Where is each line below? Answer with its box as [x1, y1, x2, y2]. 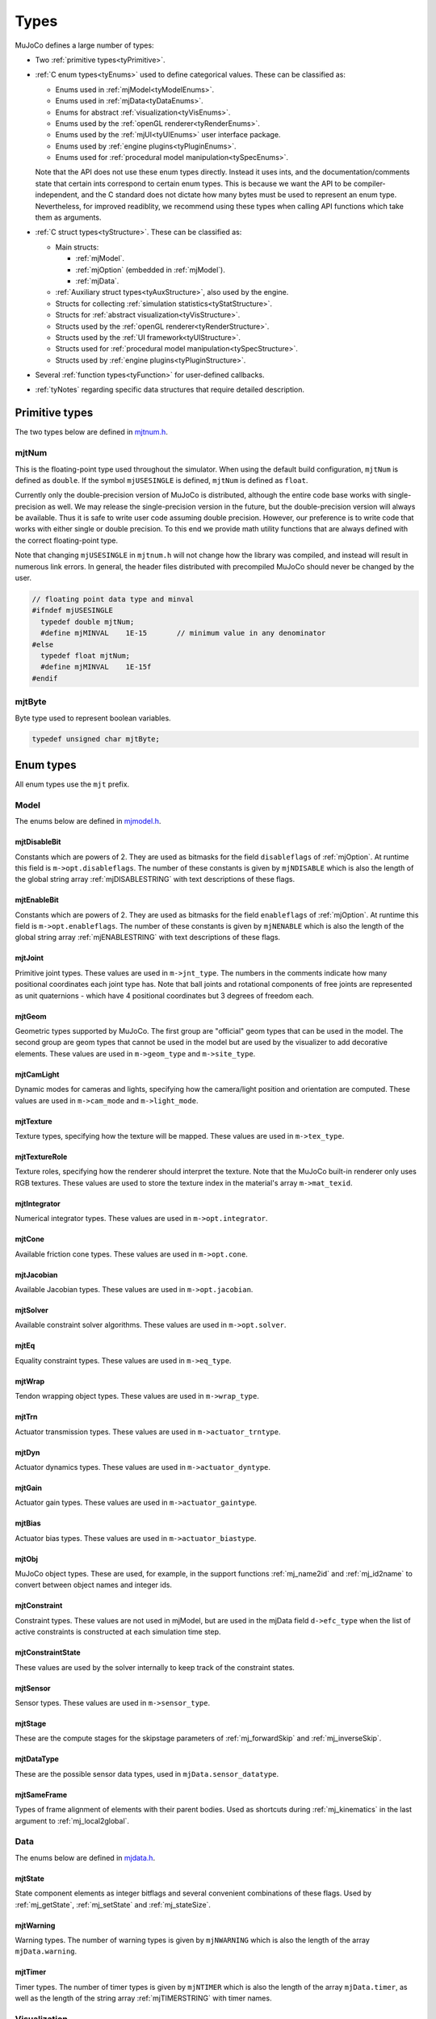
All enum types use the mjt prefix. [15, 779, 130, 789]
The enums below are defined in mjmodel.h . [15, 816, 161, 826]
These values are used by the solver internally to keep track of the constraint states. [15, 1662, 295, 1672]
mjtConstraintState [15, 1648, 81, 1657]
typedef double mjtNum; [40, 617, 135, 626]
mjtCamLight [15, 1069, 60, 1079]
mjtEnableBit [15, 895, 60, 905]
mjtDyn [15, 1447, 40, 1457]
